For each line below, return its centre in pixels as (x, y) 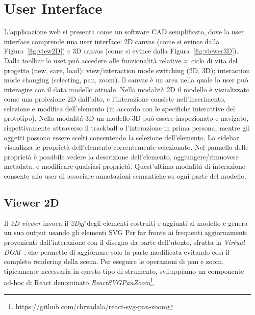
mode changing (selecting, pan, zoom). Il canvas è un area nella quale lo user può (126, 80)
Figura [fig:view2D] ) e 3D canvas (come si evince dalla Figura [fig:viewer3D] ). (121, 51)
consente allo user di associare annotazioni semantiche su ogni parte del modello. (125, 176)
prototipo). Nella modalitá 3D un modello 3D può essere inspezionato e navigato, (126, 118)
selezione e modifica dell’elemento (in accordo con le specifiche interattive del (120, 108)
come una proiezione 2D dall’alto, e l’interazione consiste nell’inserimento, (115, 99)
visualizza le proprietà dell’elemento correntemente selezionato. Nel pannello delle (126, 147)
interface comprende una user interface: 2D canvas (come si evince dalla (112, 41)
